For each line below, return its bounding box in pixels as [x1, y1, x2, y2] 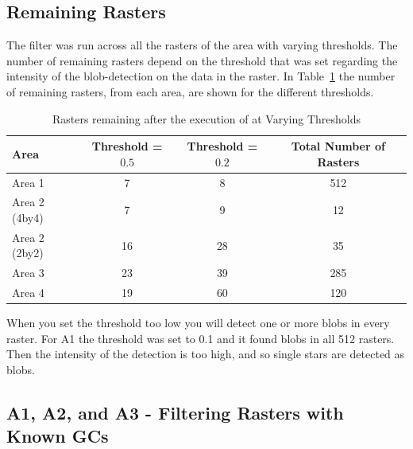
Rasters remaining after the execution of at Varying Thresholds [52, 110, 361, 127]
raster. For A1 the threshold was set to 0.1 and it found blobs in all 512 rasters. [6, 330, 395, 346]
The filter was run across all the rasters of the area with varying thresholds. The [6, 37, 398, 53]
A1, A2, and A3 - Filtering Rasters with [6, 400, 344, 425]
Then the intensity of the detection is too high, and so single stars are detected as [6, 346, 405, 362]
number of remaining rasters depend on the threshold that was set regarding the [6, 52, 398, 68]
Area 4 [12, 284, 44, 301]
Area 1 [12, 174, 44, 190]
